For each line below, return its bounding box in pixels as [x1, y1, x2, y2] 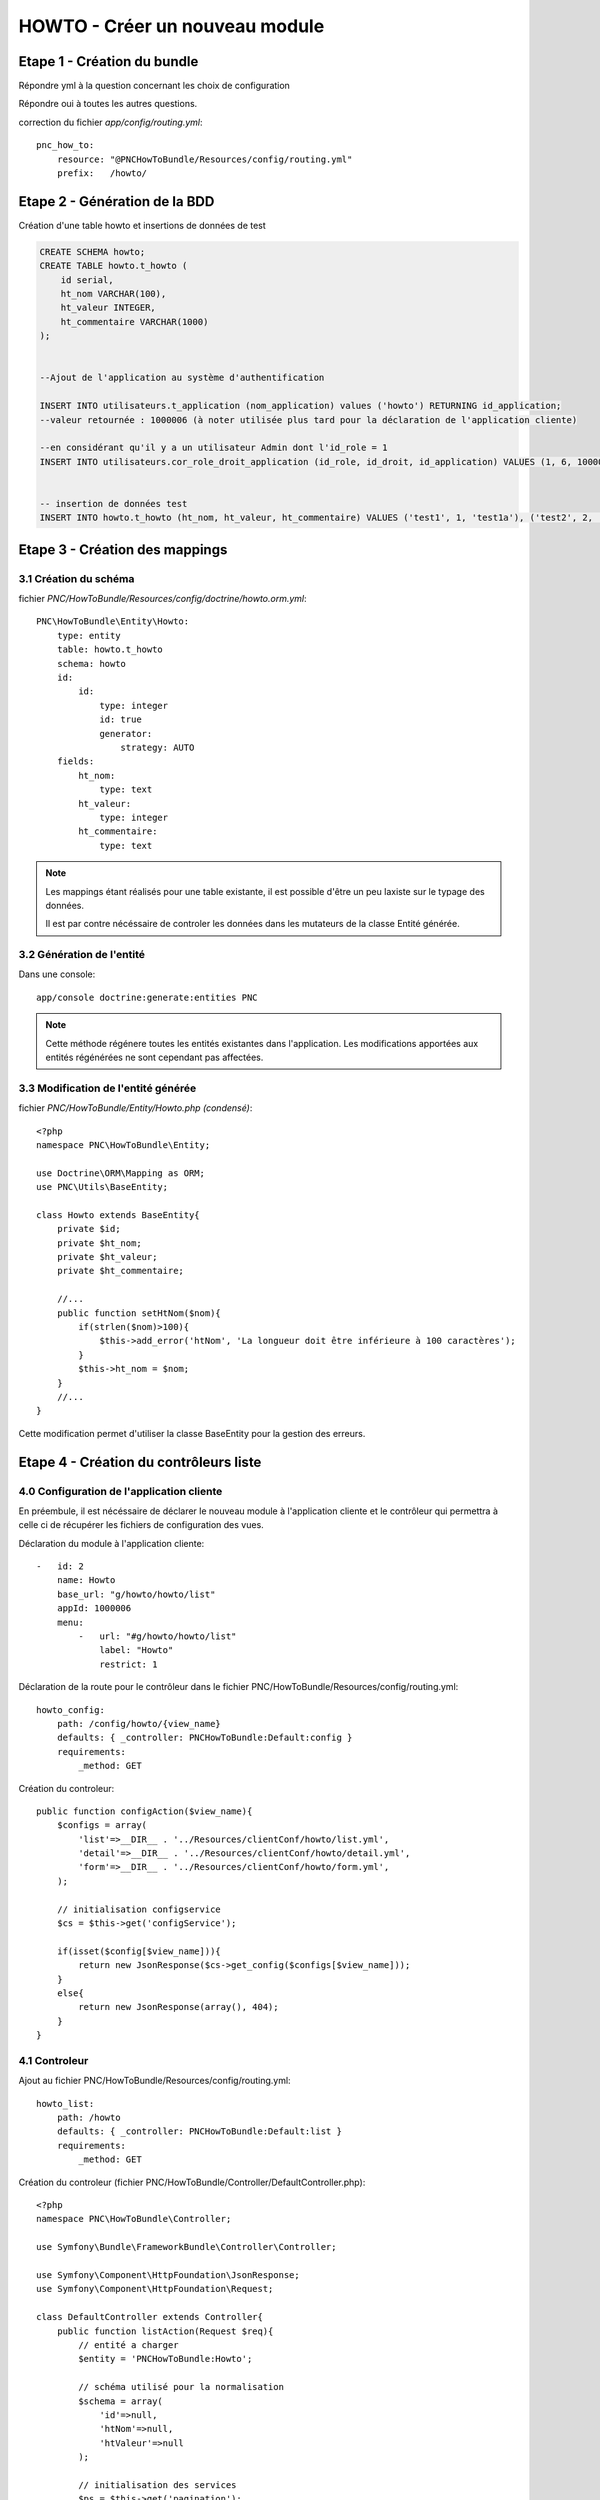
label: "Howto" [99, 1645, 174, 1656]
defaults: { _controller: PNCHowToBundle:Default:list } [56, 2126, 342, 2137]
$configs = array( [56, 1820, 148, 1831]
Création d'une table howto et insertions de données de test [18, 219, 267, 231]
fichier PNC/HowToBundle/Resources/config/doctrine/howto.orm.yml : [18, 593, 307, 605]
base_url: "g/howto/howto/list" [56, 1588, 216, 1600]
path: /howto [56, 2112, 121, 2124]
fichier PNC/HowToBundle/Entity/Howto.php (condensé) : [18, 1102, 253, 1114]
